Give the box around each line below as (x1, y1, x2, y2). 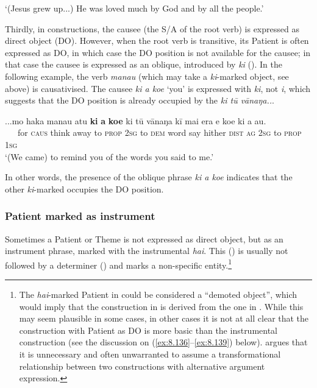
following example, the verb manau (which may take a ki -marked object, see (5, 69, 289, 82)
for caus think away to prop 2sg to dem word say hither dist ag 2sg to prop (17, 126, 302, 139)
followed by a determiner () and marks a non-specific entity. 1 (5, 256, 232, 271)
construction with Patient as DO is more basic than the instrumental (19, 323, 278, 336)
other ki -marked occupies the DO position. (5, 182, 164, 195)
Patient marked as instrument (5, 208, 155, 224)
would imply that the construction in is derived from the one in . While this (19, 300, 304, 312)
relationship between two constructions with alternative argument (19, 359, 265, 372)
